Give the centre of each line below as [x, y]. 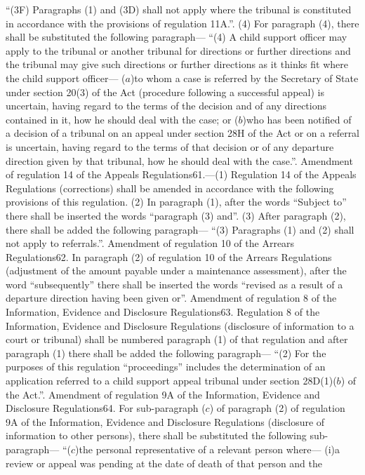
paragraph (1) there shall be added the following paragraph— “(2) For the [166, 353]
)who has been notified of [297, 119]
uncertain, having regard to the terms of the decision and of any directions [166, 106]
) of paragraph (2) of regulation [277, 408]
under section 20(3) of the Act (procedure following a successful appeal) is [165, 92]
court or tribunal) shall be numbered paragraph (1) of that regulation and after [177, 339]
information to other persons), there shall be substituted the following [156, 435]
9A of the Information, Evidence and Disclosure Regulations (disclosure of [165, 421]
